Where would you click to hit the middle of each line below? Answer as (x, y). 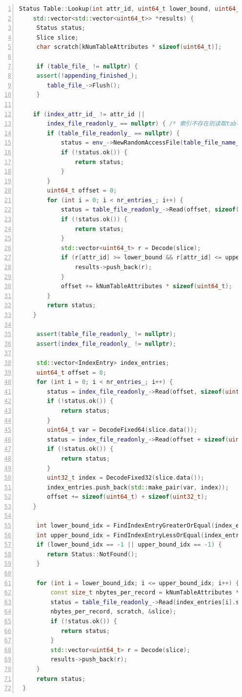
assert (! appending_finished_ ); (87, 76)
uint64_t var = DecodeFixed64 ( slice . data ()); (122, 430)
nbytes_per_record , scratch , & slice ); (113, 612)
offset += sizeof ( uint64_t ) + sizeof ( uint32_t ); (127, 497)
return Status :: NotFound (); (92, 554)
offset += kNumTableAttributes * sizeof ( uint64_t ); (146, 286)
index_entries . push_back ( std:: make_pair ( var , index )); (138, 487)
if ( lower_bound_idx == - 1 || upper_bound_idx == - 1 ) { (129, 545)
